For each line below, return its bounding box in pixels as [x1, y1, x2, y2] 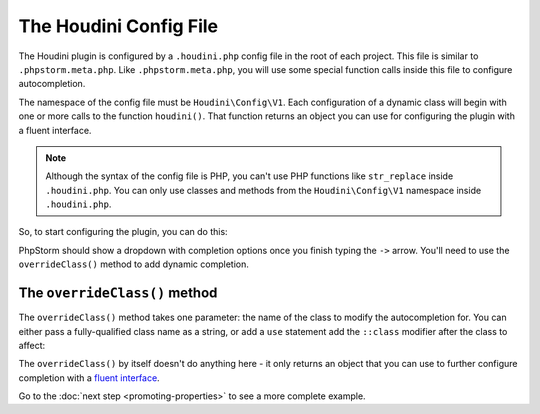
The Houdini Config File [18, 15, 219, 37]
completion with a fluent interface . [18, 371, 160, 384]
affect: [18, 339, 46, 351]
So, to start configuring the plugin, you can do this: [18, 226, 229, 238]
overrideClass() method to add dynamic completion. [18, 258, 249, 270]
